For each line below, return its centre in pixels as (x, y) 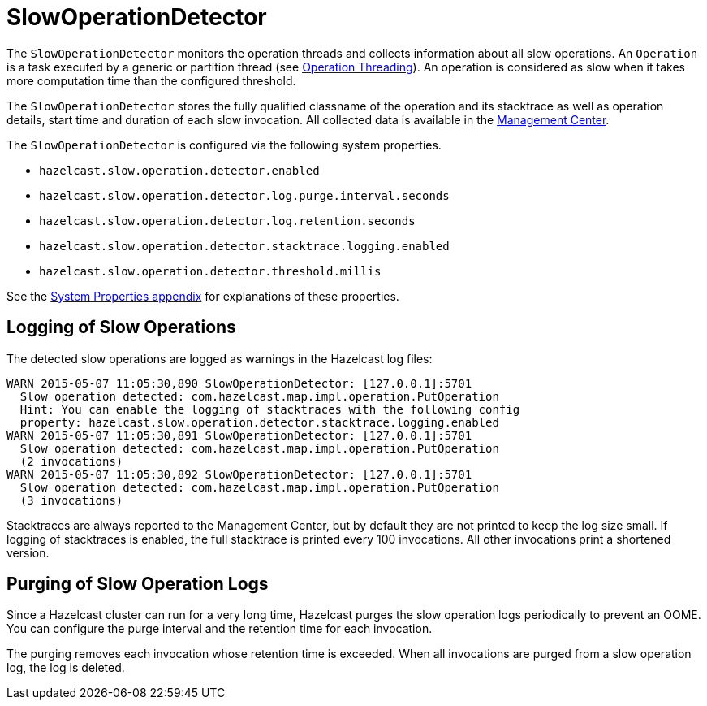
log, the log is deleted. (66, 668)
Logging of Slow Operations (121, 327)
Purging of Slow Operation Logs (138, 584)
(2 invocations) (71, 461)
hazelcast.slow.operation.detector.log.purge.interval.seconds (244, 195)
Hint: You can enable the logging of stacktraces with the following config (270, 409)
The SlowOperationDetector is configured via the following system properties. (224, 145)
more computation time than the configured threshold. (151, 80)
